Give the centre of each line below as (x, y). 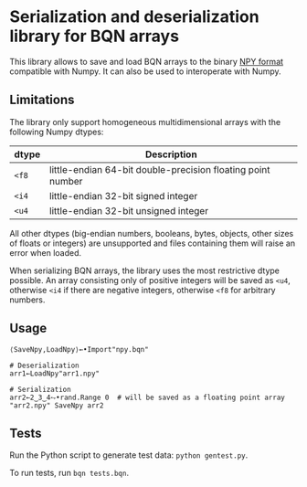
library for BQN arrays (95, 36)
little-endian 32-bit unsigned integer (128, 210)
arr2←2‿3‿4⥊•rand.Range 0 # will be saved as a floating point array (147, 397)
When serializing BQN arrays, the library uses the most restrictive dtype (145, 270)
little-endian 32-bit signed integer (123, 196)
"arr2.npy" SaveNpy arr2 (57, 405)
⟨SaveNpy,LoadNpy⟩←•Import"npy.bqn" (79, 349)
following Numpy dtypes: (57, 132)
